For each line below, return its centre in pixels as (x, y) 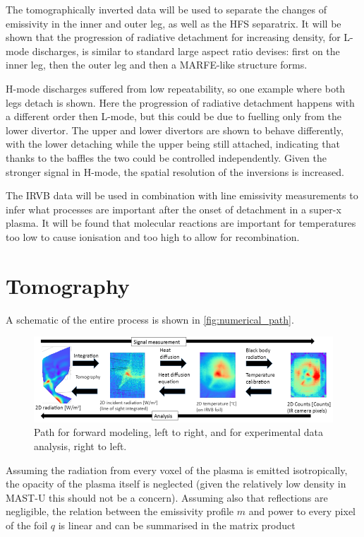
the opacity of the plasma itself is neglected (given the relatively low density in (176, 484)
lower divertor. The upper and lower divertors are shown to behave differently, (175, 130)
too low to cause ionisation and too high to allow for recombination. (153, 236)
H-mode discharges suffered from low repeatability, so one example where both (176, 88)
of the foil (27, 525)
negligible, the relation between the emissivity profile (120, 511)
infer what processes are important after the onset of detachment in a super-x (174, 209)
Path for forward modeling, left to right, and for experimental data (178, 432)
